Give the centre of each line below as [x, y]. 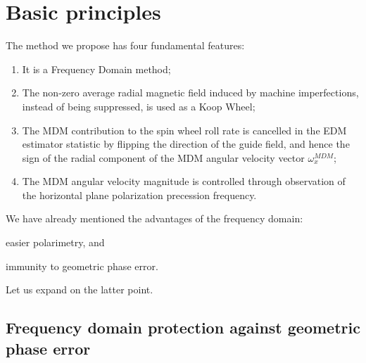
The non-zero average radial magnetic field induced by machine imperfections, [190, 93]
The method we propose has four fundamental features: [125, 45]
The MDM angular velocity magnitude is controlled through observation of [184, 181]
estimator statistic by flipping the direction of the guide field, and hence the [186, 144]
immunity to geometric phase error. [82, 266]
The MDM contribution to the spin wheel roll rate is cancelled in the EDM [184, 130]
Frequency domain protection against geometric [183, 327]
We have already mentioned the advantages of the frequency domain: [154, 218]
